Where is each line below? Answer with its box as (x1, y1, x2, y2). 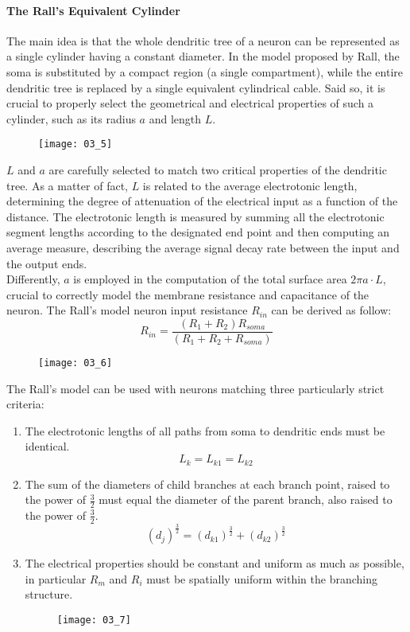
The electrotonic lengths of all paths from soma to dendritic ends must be (25, 422, 385, 439)
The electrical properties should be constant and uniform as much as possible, (25, 555, 404, 572)
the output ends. (6, 255, 87, 271)
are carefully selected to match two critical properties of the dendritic (48, 162, 387, 178)
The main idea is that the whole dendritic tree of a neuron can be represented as (6, 32, 400, 49)
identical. (25, 438, 70, 454)
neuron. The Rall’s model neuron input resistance (6, 302, 248, 318)
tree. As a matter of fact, (6, 177, 128, 193)
